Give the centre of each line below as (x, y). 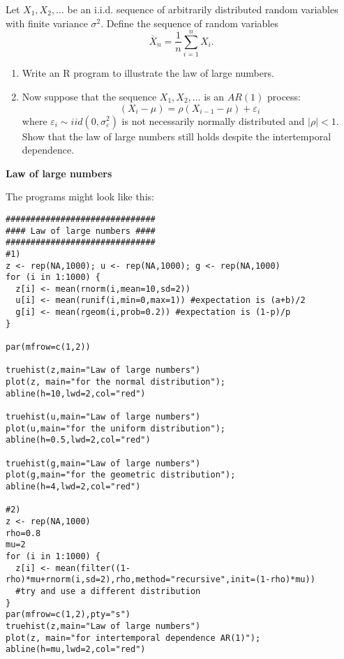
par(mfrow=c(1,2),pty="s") (68, 615)
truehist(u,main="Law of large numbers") (103, 417)
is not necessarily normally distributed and (213, 120)
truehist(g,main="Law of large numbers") (103, 463)
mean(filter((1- (93, 568)
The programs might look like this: (80, 197)
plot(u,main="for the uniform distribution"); (115, 428)
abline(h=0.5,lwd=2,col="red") (78, 440)
